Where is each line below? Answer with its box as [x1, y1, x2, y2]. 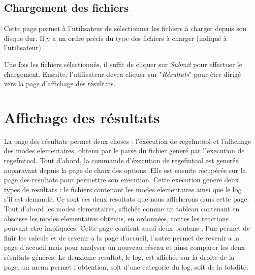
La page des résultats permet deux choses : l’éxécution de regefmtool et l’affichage [4, 136, 251, 146]
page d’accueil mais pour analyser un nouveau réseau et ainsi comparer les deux [4, 242, 245, 252]
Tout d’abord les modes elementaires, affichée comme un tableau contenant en [4, 204, 240, 214]
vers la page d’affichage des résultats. [4, 78, 116, 89]
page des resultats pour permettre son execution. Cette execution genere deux [4, 174, 239, 185]
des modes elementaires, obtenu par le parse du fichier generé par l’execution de [4, 145, 245, 156]
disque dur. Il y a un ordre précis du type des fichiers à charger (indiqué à [4, 33, 227, 43]
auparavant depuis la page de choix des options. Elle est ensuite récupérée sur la [4, 165, 246, 175]
